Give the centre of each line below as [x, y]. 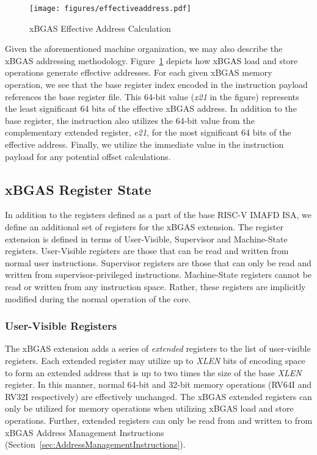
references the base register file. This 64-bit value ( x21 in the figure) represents [152, 96]
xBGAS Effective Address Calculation [100, 28]
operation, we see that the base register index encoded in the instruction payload [156, 85]
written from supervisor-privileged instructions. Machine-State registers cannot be [158, 275]
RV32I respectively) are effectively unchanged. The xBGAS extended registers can [158, 396]
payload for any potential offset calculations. [88, 156]
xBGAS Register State [78, 189]
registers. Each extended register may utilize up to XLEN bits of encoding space [155, 360]
